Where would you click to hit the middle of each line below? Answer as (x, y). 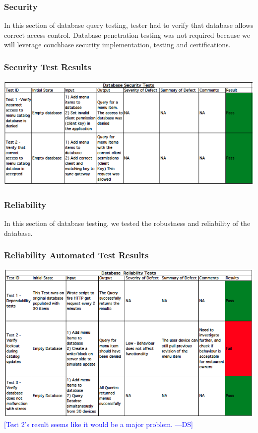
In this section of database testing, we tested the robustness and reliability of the (127, 223)
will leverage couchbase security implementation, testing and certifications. (117, 45)
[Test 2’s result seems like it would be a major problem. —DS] (98, 424)
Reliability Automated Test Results (76, 255)
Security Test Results (48, 66)
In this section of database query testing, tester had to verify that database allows (129, 25)
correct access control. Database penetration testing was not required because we (127, 35)
